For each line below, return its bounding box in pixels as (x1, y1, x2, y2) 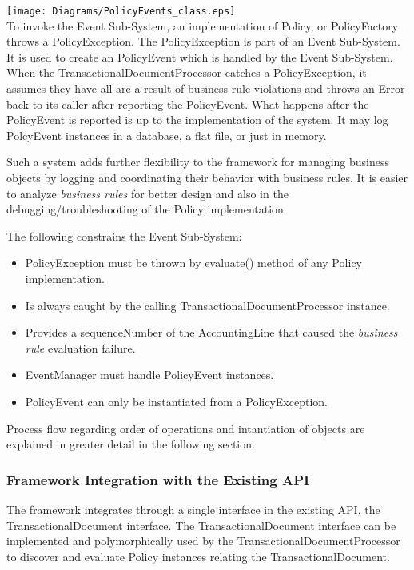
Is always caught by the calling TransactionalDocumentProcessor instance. (25, 297, 390, 313)
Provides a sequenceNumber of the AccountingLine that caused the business (25, 324, 398, 341)
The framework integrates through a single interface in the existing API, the (6, 500, 380, 517)
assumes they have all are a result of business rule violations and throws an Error (6, 80, 405, 97)
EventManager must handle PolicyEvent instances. (25, 366, 274, 383)
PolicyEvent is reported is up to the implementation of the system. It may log (6, 111, 388, 128)
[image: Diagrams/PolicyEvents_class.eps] (6, 6, 236, 17)
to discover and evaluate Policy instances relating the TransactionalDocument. (6, 548, 390, 564)
